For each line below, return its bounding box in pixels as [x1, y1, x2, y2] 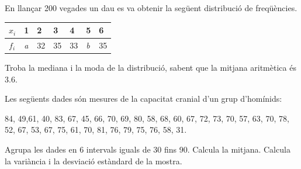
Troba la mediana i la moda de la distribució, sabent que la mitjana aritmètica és [5, 61, 296, 74]
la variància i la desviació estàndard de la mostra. [5, 154, 182, 167]
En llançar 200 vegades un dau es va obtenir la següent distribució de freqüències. [5, 2, 297, 13]
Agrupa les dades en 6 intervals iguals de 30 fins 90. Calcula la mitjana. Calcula [5, 143, 290, 155]
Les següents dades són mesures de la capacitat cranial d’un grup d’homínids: [5, 92, 282, 105]
